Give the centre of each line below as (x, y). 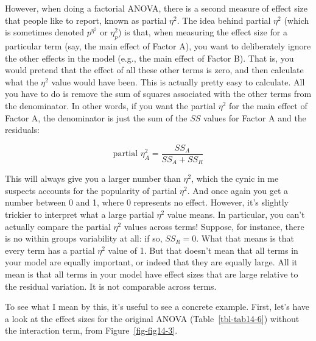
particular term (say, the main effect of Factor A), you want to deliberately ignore (158, 45)
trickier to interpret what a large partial (79, 214)
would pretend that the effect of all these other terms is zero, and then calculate (154, 70)
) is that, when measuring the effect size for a (203, 32)
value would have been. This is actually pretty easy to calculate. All (178, 81)
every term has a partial (50, 250)
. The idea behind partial (224, 20)
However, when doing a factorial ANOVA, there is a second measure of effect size (156, 8)
